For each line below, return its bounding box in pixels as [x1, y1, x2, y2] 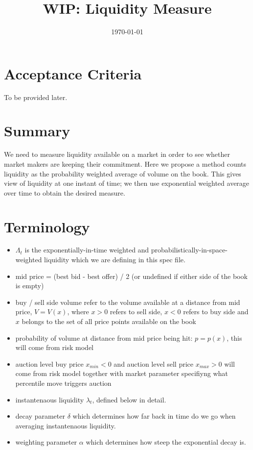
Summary [4, 121, 70, 141]
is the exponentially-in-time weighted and [24, 245, 149, 255]
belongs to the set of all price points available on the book [22, 316, 196, 326]
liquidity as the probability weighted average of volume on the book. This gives [4, 168, 241, 178]
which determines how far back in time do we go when [72, 411, 236, 421]
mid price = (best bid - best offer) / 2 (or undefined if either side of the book [15, 271, 248, 281]
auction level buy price [15, 358, 84, 369]
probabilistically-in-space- [151, 245, 228, 255]
